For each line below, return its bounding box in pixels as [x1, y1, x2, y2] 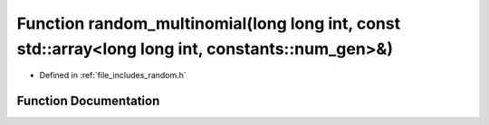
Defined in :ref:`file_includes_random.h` [39, 70, 187, 81]
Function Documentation [16, 94, 160, 109]
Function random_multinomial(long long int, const [16, 13, 401, 33]
